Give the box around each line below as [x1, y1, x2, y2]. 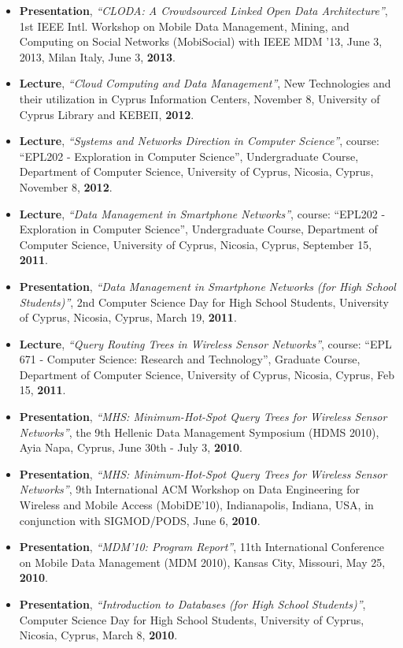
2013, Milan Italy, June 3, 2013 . [19, 48, 176, 65]
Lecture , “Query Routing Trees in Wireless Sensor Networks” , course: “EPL [19, 335, 392, 352]
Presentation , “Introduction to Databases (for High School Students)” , [19, 596, 366, 612]
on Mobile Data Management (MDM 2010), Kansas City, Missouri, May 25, [19, 553, 386, 570]
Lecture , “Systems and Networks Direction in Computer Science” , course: [19, 132, 379, 149]
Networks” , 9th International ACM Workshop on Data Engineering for [19, 481, 360, 497]
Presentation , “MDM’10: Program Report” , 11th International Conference [19, 538, 385, 555]
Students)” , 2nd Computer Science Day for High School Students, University [19, 293, 389, 310]
